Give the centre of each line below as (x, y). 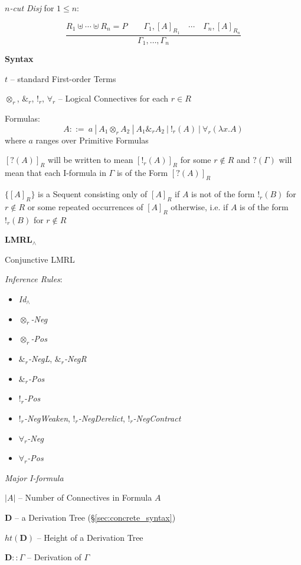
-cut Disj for (32, 8)
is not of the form (223, 194)
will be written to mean (91, 160)
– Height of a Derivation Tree (90, 537)
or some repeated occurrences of (85, 206)
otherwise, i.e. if (199, 206)
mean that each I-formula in (55, 173)
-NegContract (157, 418)
